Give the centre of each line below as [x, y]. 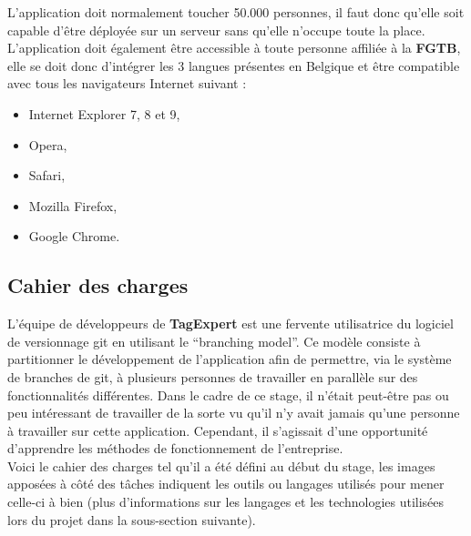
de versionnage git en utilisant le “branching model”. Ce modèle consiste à [214, 341]
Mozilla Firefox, [73, 205]
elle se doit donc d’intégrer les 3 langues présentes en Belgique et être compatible [234, 65]
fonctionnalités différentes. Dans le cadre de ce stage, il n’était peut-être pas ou [228, 394]
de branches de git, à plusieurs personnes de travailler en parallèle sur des [213, 376]
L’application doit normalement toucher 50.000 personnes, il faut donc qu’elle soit [236, 12]
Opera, [48, 144]
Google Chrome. [74, 236]
